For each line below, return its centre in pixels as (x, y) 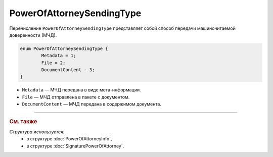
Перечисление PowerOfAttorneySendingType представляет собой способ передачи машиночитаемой (123, 28)
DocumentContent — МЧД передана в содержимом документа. (92, 104)
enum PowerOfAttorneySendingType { (64, 48)
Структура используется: (37, 132)
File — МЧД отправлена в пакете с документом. (76, 97)
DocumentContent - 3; (68, 70)
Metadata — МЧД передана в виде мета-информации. (81, 90)
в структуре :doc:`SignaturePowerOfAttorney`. (75, 146)
